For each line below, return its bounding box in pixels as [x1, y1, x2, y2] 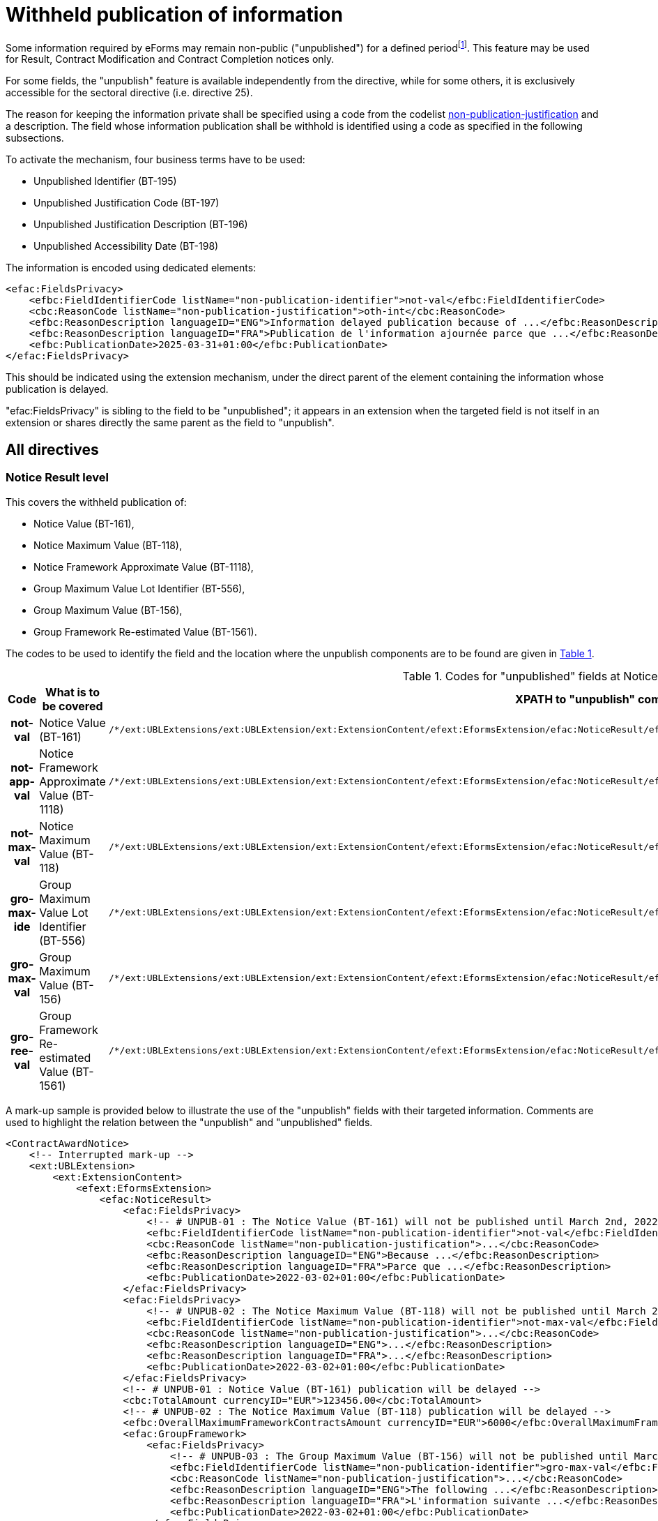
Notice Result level [6, 470, 109, 485]
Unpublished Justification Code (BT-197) [33, 197, 220, 209]
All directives [6, 440, 99, 458]
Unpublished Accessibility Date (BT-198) [33, 240, 219, 253]
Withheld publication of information [6, 3, 343, 27]
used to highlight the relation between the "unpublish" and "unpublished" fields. [6, 1116, 373, 1128]
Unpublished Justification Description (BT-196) [33, 218, 248, 231]
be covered [42, 698, 103, 713]
